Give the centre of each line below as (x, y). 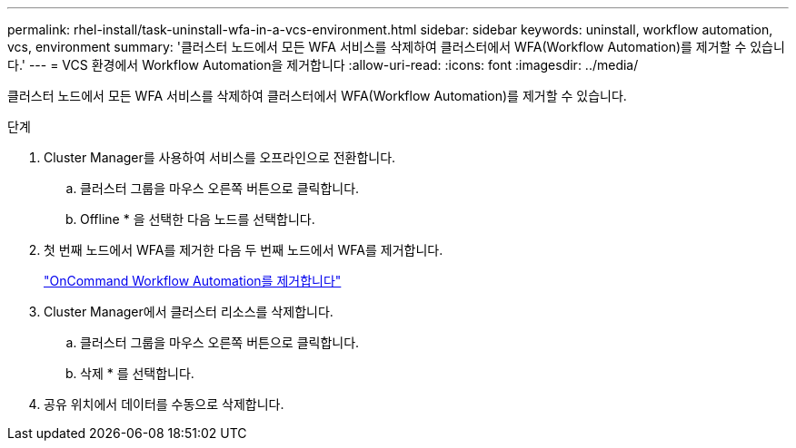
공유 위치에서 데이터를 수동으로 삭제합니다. (164, 404)
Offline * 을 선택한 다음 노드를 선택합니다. (198, 219)
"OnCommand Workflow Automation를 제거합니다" (193, 281)
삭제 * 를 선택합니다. (137, 373)
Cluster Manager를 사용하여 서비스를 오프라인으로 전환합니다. (220, 157)
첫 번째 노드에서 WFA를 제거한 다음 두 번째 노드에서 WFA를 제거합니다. (244, 250)
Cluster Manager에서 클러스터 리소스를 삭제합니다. (189, 312)
